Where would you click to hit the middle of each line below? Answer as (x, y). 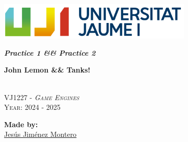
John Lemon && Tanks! (47, 70)
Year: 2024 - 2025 (32, 107)
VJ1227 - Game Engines (42, 97)
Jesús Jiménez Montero (41, 134)
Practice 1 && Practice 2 (50, 52)
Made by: (21, 124)
